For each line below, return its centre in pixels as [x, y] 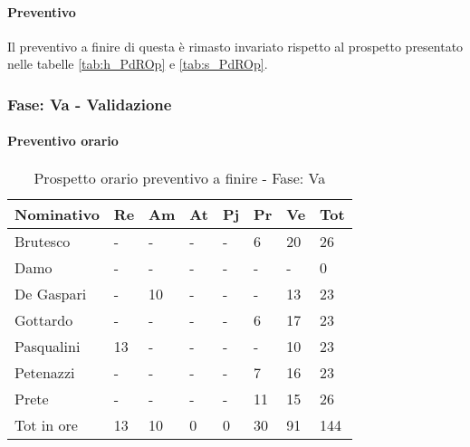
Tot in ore [46, 424]
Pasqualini [48, 346]
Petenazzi [45, 372]
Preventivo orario [63, 141]
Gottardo [44, 319]
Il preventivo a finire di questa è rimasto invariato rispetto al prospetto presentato [235, 46]
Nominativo [57, 214]
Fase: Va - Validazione [90, 104]
